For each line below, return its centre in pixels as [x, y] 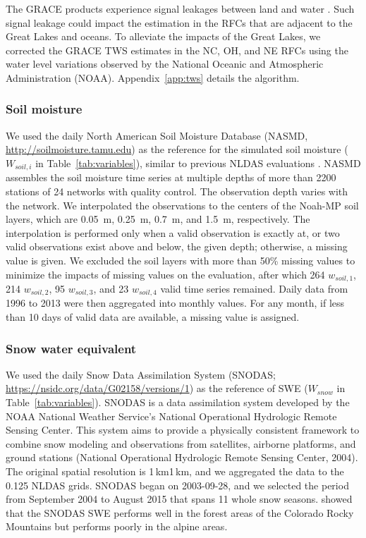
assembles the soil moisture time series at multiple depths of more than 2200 [171, 177]
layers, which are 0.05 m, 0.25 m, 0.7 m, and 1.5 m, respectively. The [158, 219]
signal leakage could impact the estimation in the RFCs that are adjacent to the [179, 22]
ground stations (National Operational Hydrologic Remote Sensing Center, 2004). [182, 457]
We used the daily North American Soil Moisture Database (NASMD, [157, 135]
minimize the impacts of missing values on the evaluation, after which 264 [165, 274]
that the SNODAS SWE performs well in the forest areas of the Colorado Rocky [180, 512]
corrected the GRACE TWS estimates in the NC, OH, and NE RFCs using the [177, 50]
